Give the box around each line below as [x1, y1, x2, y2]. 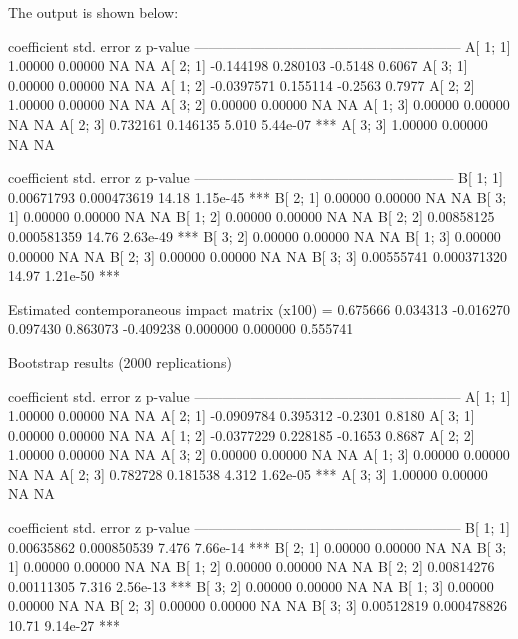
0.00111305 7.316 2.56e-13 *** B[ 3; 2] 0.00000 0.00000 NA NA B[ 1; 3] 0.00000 [8, 575, 494, 596]
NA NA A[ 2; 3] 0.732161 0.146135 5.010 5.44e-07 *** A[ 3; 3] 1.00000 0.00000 [8, 113, 488, 134]
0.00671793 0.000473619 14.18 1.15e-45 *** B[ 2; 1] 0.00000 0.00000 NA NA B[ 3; [8, 186, 507, 207]
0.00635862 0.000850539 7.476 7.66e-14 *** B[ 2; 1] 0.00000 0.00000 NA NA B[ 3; [8, 536, 507, 557]
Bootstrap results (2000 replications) [8, 351, 232, 372]
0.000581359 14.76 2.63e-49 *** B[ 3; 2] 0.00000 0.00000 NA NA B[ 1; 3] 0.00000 [8, 225, 501, 246]
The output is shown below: [8, 2, 179, 22]
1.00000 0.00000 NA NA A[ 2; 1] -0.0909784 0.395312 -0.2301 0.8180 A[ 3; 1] [8, 405, 475, 426]
